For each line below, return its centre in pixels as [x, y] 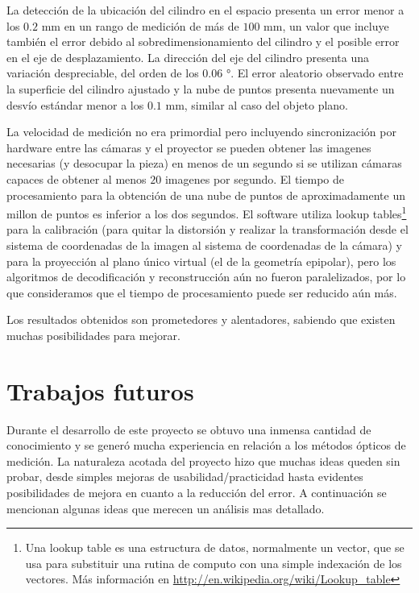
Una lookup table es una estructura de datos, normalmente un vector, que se [215, 547]
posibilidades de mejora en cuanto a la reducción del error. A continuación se [197, 493]
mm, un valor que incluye [326, 25]
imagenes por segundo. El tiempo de [254, 178]
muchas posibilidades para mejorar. [93, 335]
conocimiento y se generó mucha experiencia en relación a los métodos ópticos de [206, 445]
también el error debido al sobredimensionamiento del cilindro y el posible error [203, 41]
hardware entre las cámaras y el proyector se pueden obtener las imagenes [189, 147]
